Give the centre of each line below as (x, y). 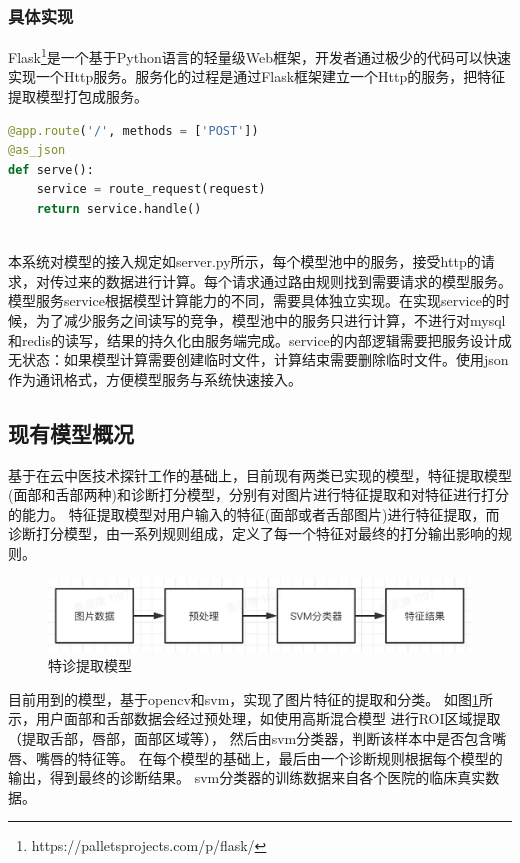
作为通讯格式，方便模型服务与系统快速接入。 (155, 378)
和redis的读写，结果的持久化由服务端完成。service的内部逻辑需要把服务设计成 (260, 339)
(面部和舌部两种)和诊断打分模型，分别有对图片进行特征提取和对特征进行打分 (258, 494)
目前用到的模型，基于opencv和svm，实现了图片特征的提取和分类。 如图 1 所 (251, 698)
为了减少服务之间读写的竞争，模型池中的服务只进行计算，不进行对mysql (270, 320)
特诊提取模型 (90, 665)
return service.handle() (119, 209)
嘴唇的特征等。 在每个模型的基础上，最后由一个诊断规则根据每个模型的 (269, 757)
